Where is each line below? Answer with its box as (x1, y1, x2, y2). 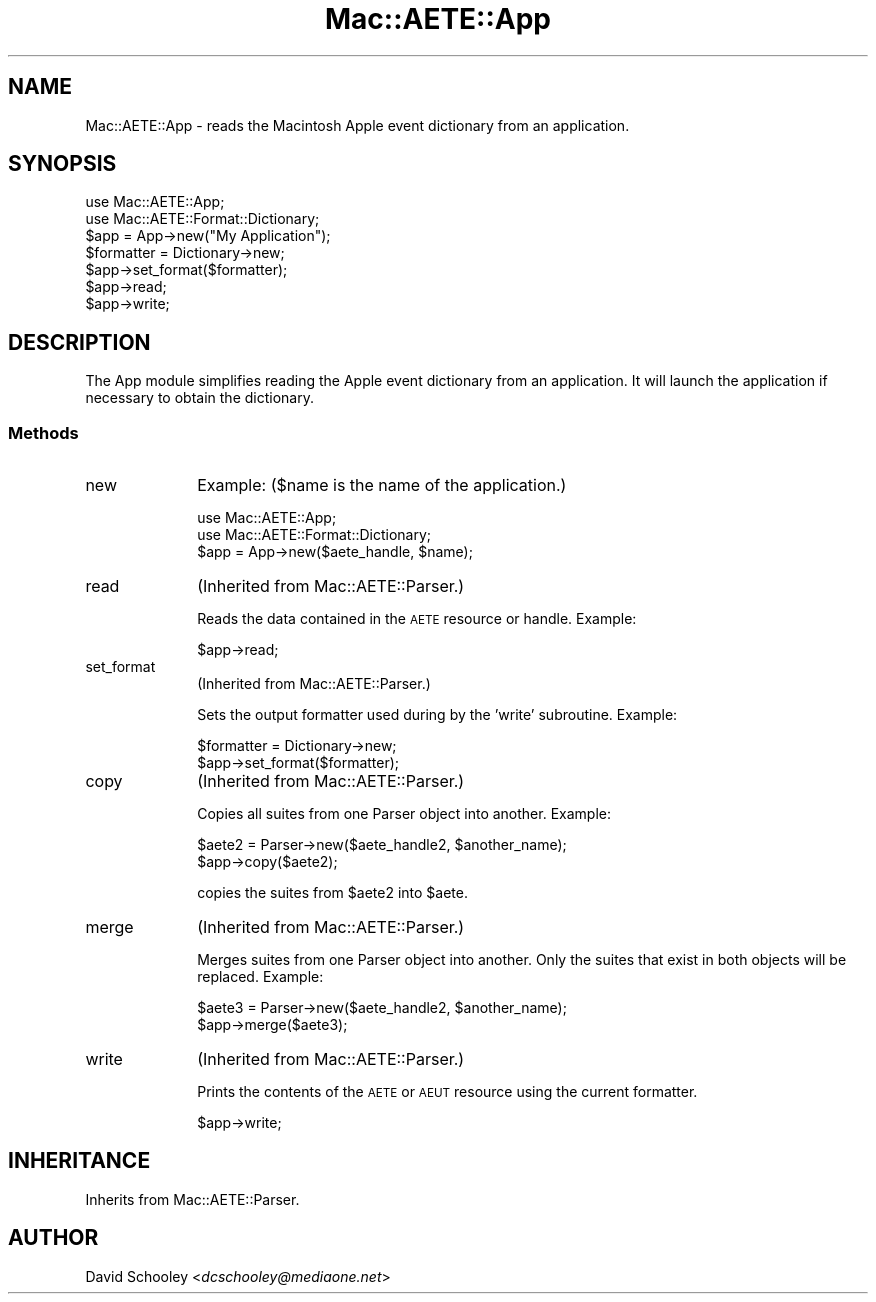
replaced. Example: (197, 968, 324, 986)
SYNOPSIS (8, 151, 117, 177)
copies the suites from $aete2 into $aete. (197, 884, 468, 902)
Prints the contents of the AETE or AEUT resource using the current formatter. (197, 1083, 698, 1101)
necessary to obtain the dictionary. (85, 389, 314, 407)
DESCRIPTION (8, 329, 151, 355)
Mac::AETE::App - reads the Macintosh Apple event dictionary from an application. (85, 116, 630, 134)
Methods (8, 422, 79, 443)
